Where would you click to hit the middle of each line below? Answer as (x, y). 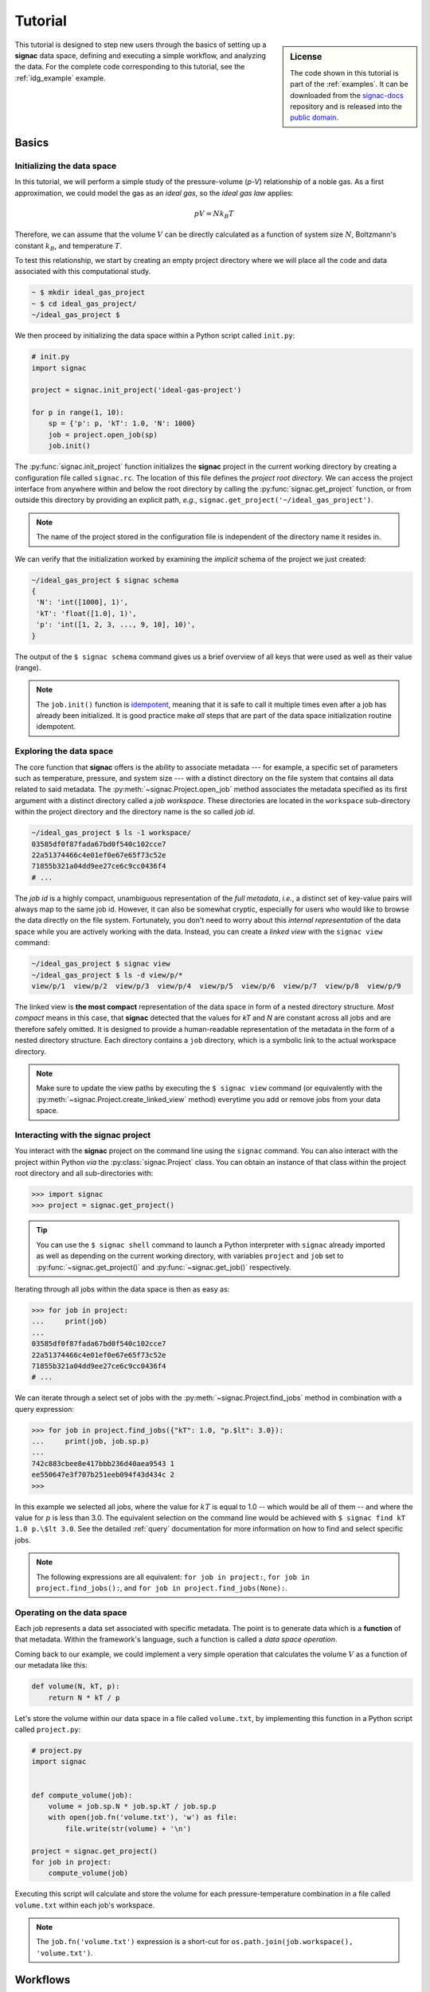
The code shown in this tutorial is (344, 73)
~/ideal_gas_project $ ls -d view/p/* (107, 975)
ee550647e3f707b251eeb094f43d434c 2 (103, 1475)
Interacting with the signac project (83, 1135)
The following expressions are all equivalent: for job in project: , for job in (173, 1577)
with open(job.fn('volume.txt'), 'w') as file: (143, 1818)
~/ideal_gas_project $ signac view (101, 964)
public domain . (314, 118)
